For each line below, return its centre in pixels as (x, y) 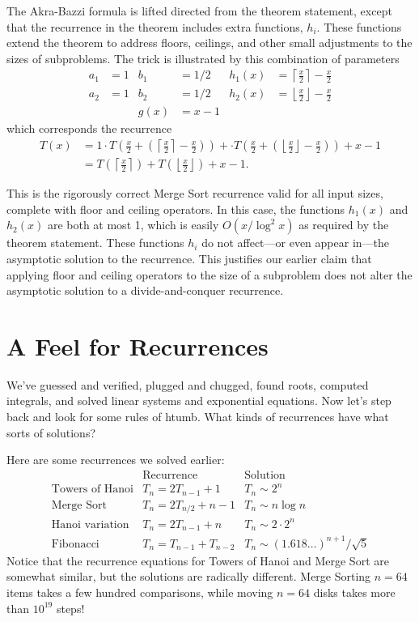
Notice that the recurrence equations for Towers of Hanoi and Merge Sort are (198, 560)
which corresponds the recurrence (89, 128)
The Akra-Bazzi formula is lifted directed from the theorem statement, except (199, 11)
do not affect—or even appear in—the (296, 243)
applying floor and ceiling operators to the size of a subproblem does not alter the (209, 274)
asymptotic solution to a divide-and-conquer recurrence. (145, 290)
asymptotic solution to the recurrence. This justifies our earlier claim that (189, 258)
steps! (70, 608)
